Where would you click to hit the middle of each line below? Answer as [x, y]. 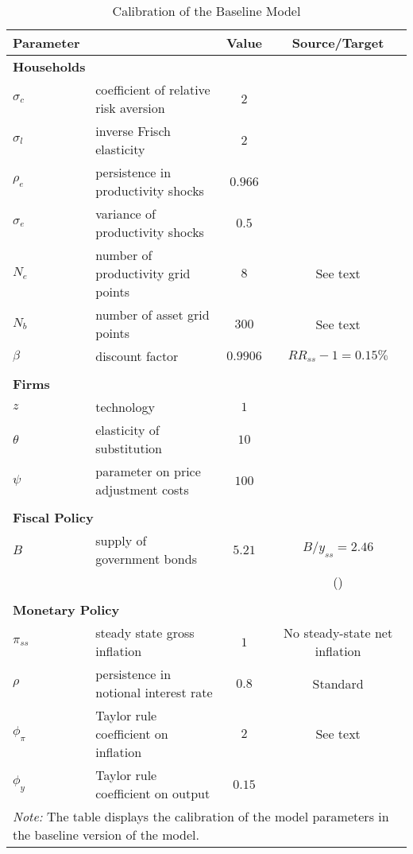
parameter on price [148, 471]
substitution [129, 448]
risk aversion [130, 108]
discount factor [137, 356]
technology [125, 407]
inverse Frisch [133, 131]
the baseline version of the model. [106, 835]
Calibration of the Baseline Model [206, 11]
